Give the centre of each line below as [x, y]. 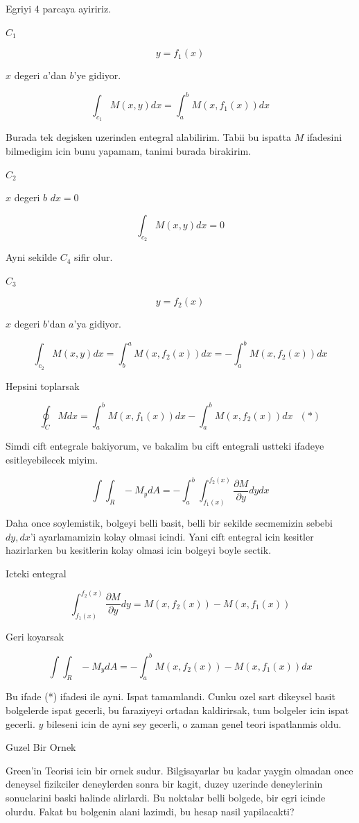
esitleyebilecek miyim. [52, 460]
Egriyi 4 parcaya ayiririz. [59, 8]
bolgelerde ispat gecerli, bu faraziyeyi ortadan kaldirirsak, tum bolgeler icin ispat [177, 710]
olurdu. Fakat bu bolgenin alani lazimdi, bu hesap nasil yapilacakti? [150, 811]
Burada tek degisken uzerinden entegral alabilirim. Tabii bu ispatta [148, 137]
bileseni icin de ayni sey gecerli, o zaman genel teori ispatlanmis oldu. [194, 723]
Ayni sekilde [31, 257]
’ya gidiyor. [97, 324]
